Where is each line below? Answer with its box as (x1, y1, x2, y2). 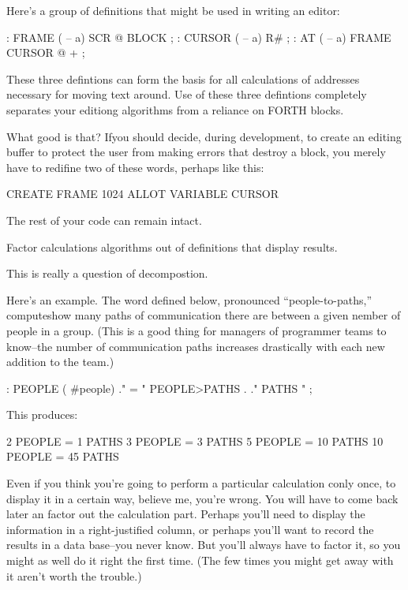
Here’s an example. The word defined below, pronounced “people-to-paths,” (6, 291, 372, 308)
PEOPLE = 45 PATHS (6, 448, 119, 465)
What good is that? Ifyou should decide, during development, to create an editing (6, 128, 402, 144)
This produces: (6, 406, 78, 423)
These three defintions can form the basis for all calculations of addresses (6, 70, 360, 87)
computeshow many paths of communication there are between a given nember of (6, 307, 401, 323)
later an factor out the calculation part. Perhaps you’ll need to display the (6, 506, 365, 522)
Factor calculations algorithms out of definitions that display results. (6, 238, 338, 255)
